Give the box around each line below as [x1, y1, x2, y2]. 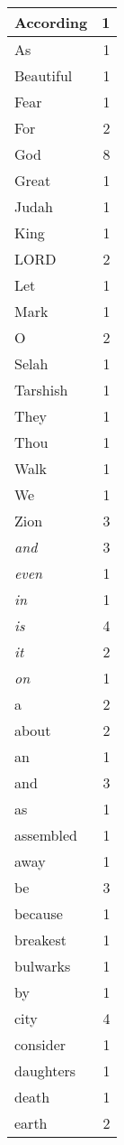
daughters [14, 1060, 76, 1081]
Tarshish [14, 379, 68, 400]
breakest [14, 929, 66, 950]
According [14, 12, 88, 33]
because [14, 903, 63, 924]
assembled [14, 824, 77, 845]
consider [14, 1034, 66, 1055]
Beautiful [14, 65, 73, 86]
